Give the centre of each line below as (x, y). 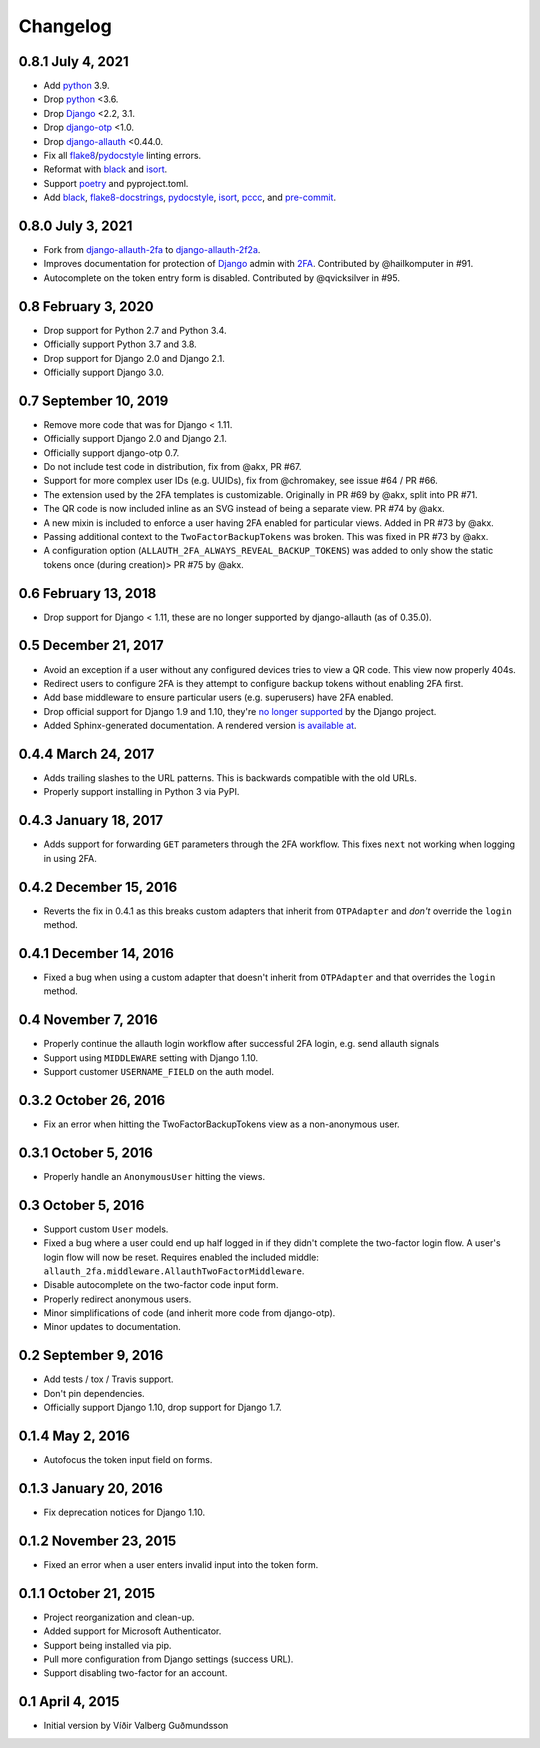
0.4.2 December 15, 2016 (98, 886)
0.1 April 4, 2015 (69, 1701)
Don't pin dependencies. (94, 1393)
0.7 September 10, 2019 (93, 400)
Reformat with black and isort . (105, 169)
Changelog (65, 26)
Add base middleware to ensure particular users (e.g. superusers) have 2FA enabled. (218, 697)
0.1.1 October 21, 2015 (87, 1593)
